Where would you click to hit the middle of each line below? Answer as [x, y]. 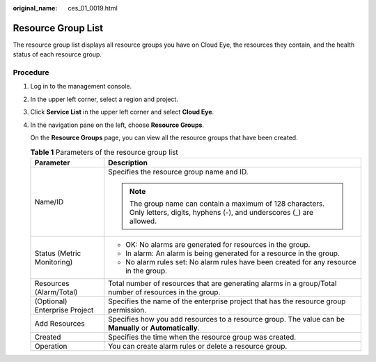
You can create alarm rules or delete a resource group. [198, 346]
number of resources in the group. [164, 292]
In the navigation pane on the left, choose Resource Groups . [117, 125]
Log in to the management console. [81, 86]
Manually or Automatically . [154, 328]
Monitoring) [54, 262]
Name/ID [49, 202]
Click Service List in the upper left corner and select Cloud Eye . [122, 112]
